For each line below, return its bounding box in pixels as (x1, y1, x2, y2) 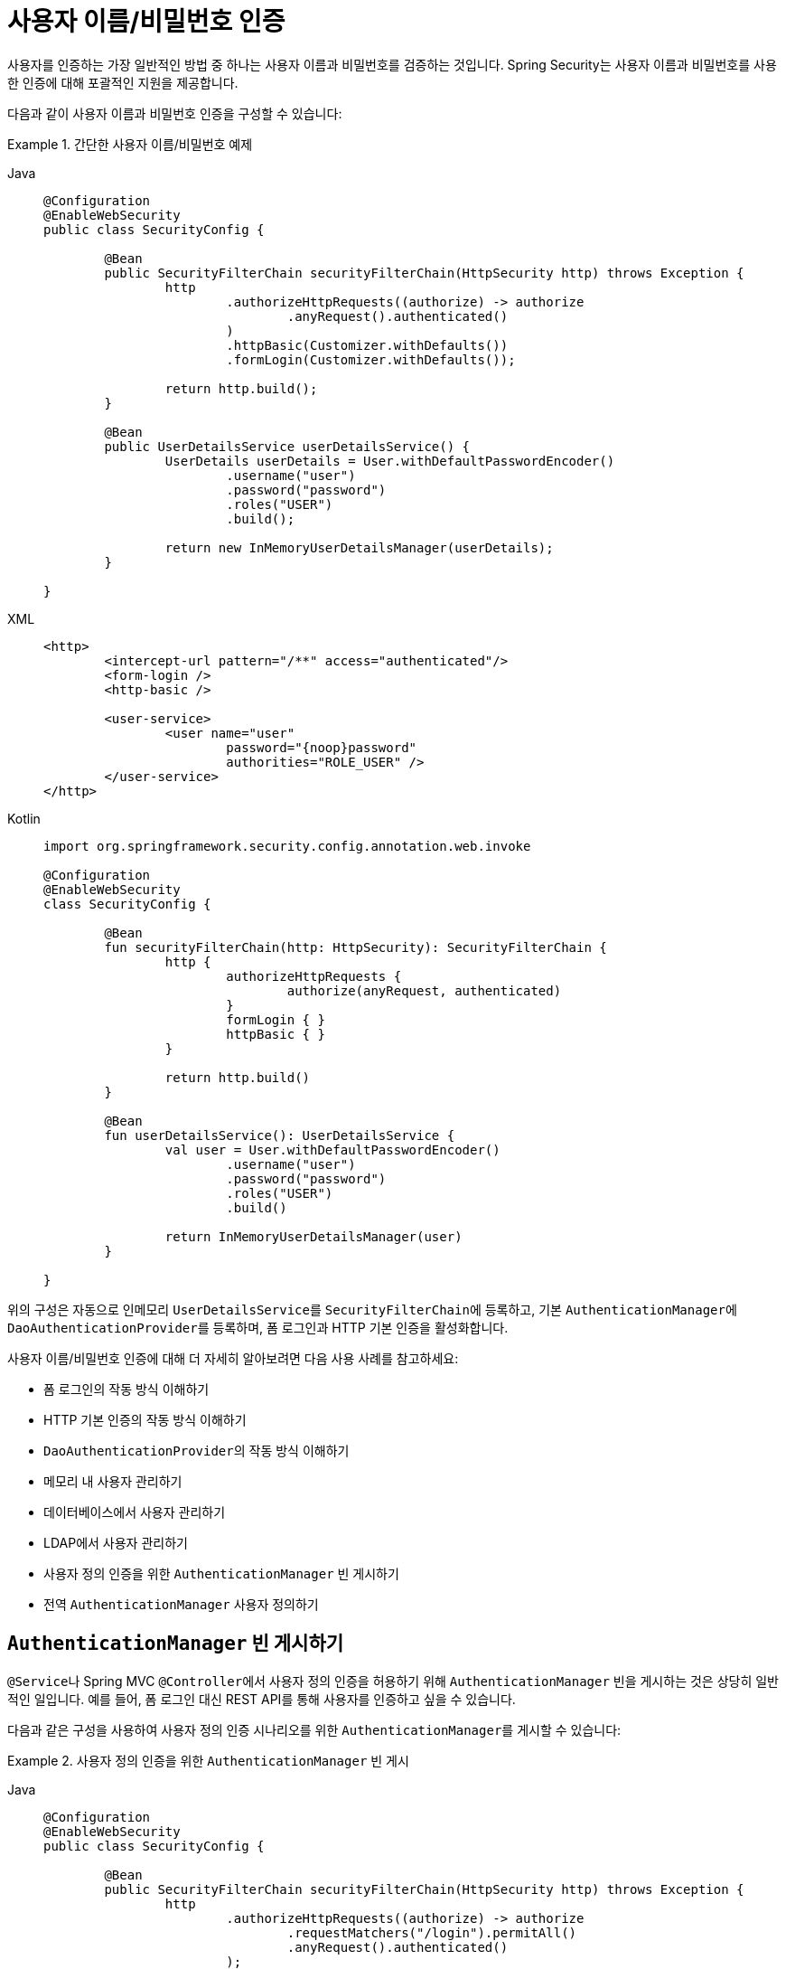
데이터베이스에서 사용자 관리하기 (43, 1503, 226, 1520)
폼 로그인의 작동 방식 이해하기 (43, 1380, 210, 1397)
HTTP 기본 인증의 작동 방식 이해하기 (43, 1411, 247, 1427)
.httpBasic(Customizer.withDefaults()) (226, 337, 509, 353)
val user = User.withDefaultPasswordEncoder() (164, 1142, 501, 1157)
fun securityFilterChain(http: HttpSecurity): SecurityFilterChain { (104, 939, 607, 955)
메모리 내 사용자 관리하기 (43, 1473, 182, 1489)
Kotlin (7, 810, 41, 826)
